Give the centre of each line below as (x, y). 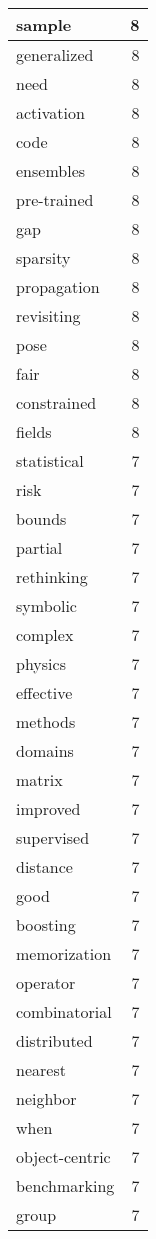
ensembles (51, 170)
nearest (41, 1069)
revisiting (48, 315)
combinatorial (64, 1011)
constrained (56, 402)
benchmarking (65, 1185)
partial (39, 547)
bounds (41, 518)
